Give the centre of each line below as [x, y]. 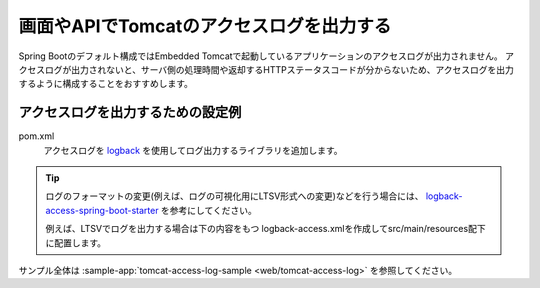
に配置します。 [76, 242]
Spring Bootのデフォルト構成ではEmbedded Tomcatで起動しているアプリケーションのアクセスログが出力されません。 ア [266, 56]
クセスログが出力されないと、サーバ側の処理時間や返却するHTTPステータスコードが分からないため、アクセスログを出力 [266, 69]
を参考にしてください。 [208, 210]
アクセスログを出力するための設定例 [130, 112]
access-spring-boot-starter [102, 210]
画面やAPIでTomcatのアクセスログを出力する [205, 26]
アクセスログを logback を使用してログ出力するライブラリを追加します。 [193, 150]
